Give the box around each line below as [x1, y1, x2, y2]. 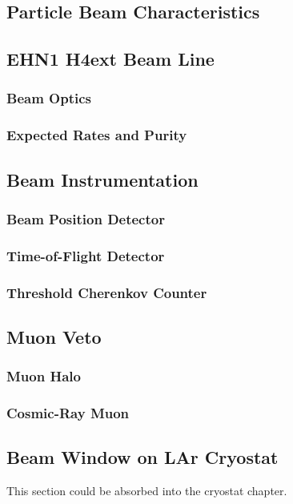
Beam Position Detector [6, 208, 165, 228]
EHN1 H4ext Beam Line [6, 46, 215, 71]
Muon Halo [6, 366, 81, 386]
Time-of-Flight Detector [6, 245, 165, 265]
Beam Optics [6, 88, 91, 108]
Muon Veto [6, 324, 102, 349]
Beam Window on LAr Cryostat [6, 445, 279, 470]
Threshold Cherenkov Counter [6, 282, 207, 302]
